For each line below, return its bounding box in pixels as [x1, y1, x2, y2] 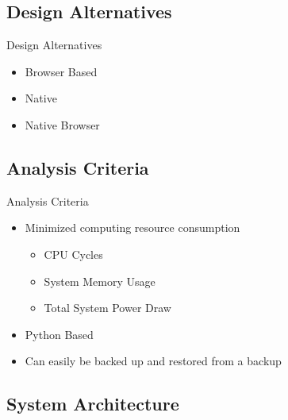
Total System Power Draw [44, 299, 171, 316]
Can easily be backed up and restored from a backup [25, 353, 282, 369]
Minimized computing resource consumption [25, 219, 240, 236]
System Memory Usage [44, 272, 156, 289]
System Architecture [6, 391, 179, 416]
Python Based [25, 326, 94, 342]
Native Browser [25, 116, 100, 133]
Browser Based [25, 63, 98, 79]
